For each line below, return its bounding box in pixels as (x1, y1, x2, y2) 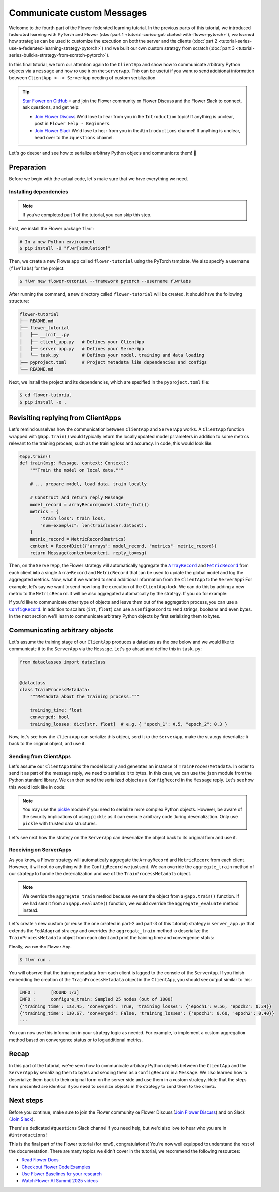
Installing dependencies (9, 188, 69, 195)
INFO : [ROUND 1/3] (19, 989, 80, 995)
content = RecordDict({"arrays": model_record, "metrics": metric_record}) (30, 543, 217, 549)
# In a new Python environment (19, 239, 96, 245)
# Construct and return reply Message (30, 495, 124, 500)
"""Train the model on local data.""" (30, 467, 124, 473)
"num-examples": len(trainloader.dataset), (40, 523, 147, 528)
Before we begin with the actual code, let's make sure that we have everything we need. (9, 176, 188, 182)
